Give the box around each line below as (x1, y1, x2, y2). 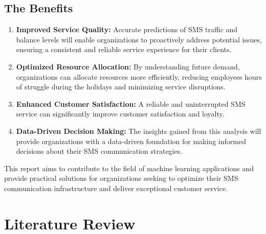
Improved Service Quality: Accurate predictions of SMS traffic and (16, 24, 238, 35)
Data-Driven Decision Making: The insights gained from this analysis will (16, 125, 261, 136)
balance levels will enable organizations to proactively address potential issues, (16, 34, 262, 44)
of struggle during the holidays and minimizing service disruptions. (16, 81, 226, 92)
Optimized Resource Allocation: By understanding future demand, (16, 61, 240, 72)
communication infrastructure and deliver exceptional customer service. (4, 182, 228, 193)
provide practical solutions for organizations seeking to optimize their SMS (4, 173, 238, 183)
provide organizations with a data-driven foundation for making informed (16, 135, 246, 146)
